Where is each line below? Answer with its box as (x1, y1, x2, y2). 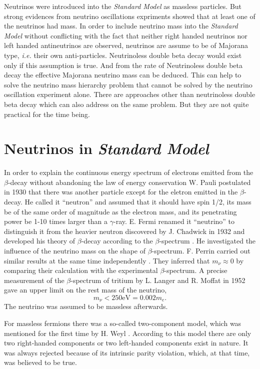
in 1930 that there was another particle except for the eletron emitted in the (4, 186, 238, 197)
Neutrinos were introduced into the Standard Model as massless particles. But (4, 1, 242, 11)
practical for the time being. (4, 108, 90, 119)
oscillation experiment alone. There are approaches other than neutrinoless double (4, 89, 255, 99)
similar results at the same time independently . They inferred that (4, 255, 210, 265)
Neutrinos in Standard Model (4, 138, 209, 159)
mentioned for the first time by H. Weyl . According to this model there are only (4, 327, 251, 338)
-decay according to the (81, 235, 153, 246)
